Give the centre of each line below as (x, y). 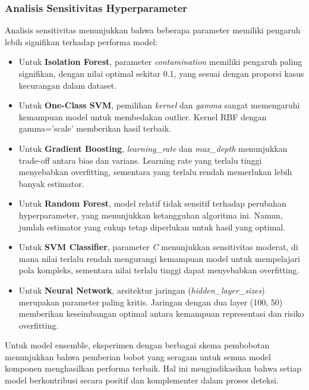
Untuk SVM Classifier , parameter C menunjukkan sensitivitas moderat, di (158, 247)
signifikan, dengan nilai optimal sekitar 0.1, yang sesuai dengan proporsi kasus (161, 73)
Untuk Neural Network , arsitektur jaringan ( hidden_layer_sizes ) (142, 290)
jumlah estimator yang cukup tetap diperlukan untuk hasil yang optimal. (152, 227)
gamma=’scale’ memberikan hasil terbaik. (95, 128)
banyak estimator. (51, 183)
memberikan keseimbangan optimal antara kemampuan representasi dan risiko (161, 313)
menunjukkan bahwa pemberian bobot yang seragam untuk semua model (138, 356)
